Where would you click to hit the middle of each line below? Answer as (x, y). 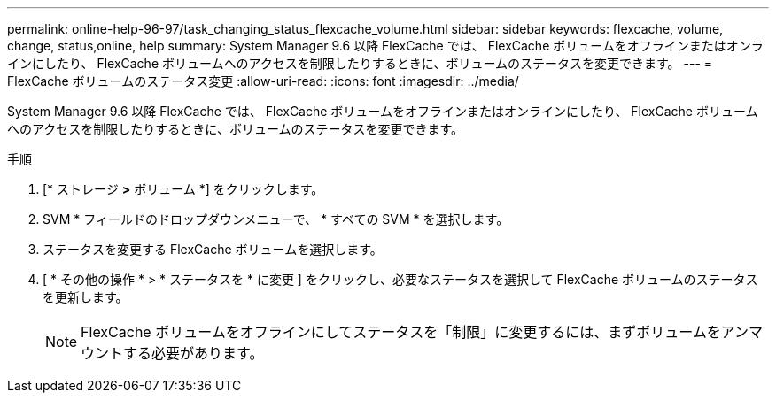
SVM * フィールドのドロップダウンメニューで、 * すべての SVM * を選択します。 (276, 219)
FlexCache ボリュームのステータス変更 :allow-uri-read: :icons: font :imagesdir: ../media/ (263, 81)
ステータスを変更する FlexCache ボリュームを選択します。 (213, 249)
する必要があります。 (194, 353)
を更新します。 (85, 297)
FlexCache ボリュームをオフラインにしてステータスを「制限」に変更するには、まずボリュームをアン (415, 332)
